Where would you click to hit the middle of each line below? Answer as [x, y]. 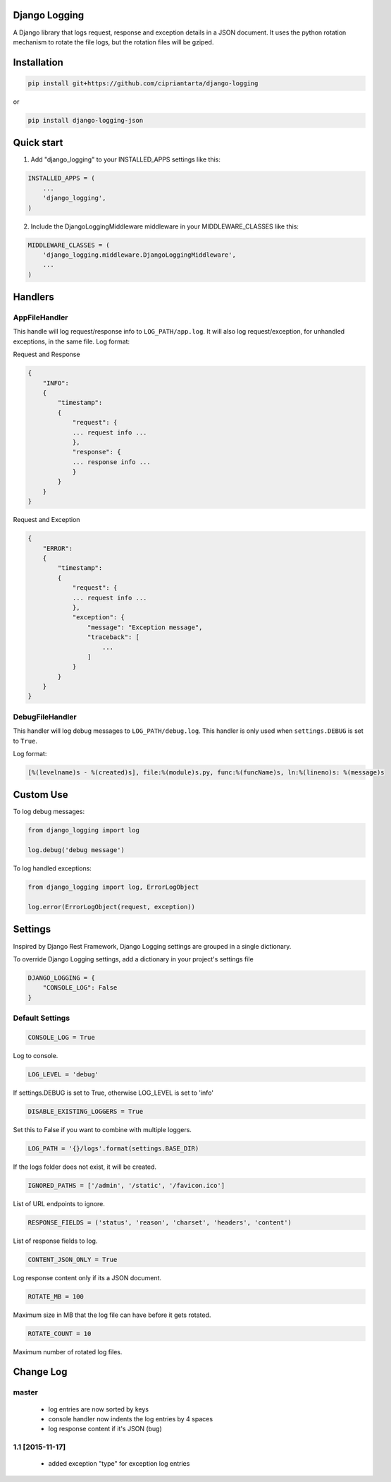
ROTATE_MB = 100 [56, 1296]
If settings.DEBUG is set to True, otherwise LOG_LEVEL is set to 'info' [113, 1093]
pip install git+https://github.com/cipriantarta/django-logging [143, 83]
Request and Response [46, 354]
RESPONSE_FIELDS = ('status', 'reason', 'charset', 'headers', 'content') [160, 1222]
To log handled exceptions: [52, 868]
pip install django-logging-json [86, 120]
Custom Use [41, 795]
